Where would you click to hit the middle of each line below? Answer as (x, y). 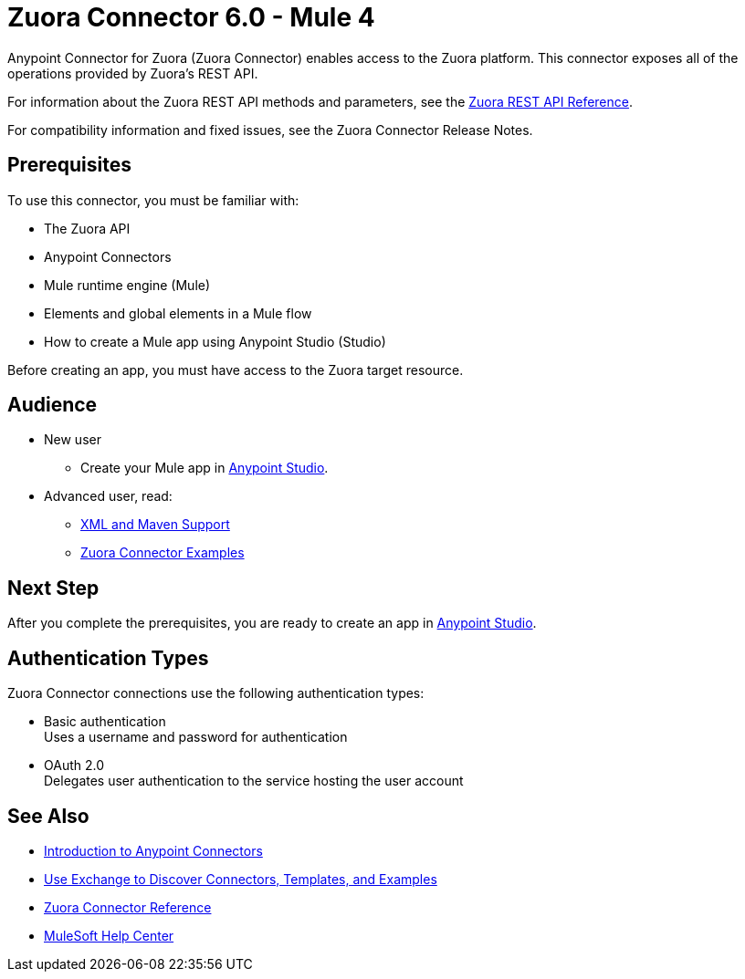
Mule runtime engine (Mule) (127, 285)
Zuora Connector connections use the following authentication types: (216, 693)
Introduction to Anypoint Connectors (153, 850)
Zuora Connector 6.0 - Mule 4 (191, 17)
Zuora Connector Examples (163, 553)
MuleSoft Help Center (109, 935)
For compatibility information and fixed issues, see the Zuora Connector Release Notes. (270, 130)
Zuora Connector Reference (128, 907)
